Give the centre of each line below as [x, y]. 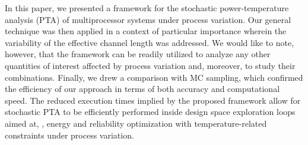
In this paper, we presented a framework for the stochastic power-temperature [147, 8]
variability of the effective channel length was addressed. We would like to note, [150, 42]
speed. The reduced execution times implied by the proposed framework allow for [153, 100]
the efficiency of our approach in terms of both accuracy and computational [142, 89]
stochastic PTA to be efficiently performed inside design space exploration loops [150, 112]
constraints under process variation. [69, 135]
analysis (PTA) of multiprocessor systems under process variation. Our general [148, 19]
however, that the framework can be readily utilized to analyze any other [138, 54]
